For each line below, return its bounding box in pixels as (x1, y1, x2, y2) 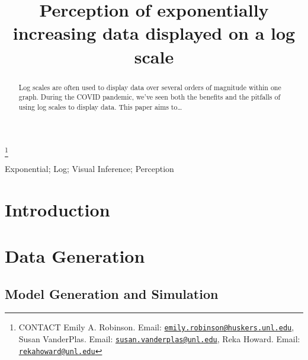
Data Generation (5, 244, 145, 267)
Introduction (5, 197, 110, 221)
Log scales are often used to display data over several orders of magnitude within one (18, 82, 281, 92)
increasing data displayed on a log (12, 21, 296, 45)
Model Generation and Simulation (5, 284, 219, 302)
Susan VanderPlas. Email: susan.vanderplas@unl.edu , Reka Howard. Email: (18, 333, 300, 345)
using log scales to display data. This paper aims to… (18, 101, 182, 111)
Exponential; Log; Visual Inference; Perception (5, 162, 174, 174)
